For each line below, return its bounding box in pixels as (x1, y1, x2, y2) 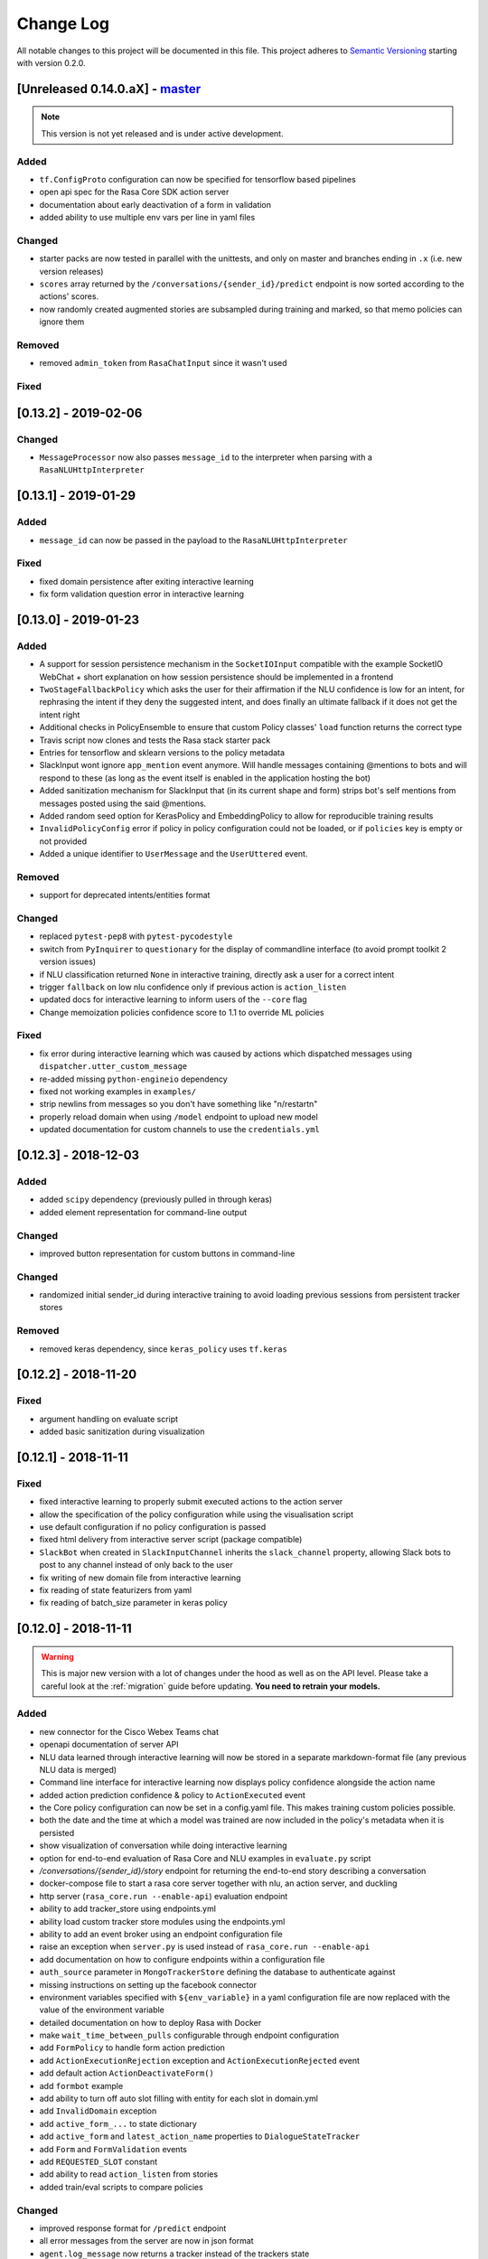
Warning (41, 1651, 74, 1662)
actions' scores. (39, 291, 99, 302)
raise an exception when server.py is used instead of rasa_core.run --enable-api (39, 1941, 371, 1952)
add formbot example (39, 2080, 124, 2091)
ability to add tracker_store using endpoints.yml (39, 1903, 217, 1915)
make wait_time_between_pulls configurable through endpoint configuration (39, 2029, 340, 2041)
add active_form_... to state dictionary (39, 2118, 198, 2129)
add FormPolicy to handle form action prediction (39, 2042, 226, 2053)
